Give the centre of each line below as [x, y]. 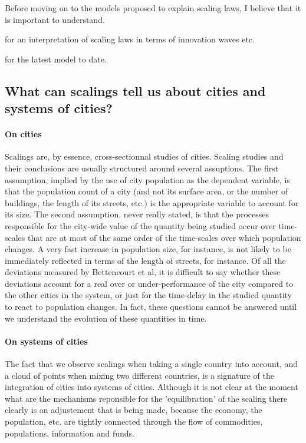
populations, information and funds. [70, 433]
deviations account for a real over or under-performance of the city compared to [149, 283]
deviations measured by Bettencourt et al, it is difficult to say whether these [143, 272]
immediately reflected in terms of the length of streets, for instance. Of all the [145, 260]
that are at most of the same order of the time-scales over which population [164, 237]
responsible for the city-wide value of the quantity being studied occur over [140, 225]
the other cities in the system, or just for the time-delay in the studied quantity [148, 295]
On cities [23, 134]
